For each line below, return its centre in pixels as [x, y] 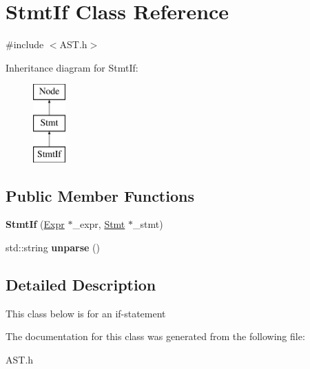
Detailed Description [81, 285]
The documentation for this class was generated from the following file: [155, 336]
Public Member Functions [100, 195]
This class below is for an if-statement [86, 313]
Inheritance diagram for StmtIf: [72, 67]
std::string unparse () [53, 247]
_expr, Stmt [99, 224]
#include [25, 44]
